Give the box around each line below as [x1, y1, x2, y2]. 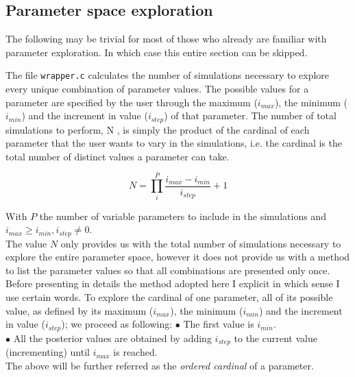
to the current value [234, 330, 317, 345]
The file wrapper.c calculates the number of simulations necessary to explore [5, 68, 330, 82]
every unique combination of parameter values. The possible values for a [5, 82, 309, 96]
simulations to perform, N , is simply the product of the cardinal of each [5, 122, 310, 136]
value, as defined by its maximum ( [5, 303, 154, 317]
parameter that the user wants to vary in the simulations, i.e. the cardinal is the [5, 136, 342, 150]
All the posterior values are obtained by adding [13, 330, 212, 345]
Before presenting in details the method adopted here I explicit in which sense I [5, 276, 340, 291]
